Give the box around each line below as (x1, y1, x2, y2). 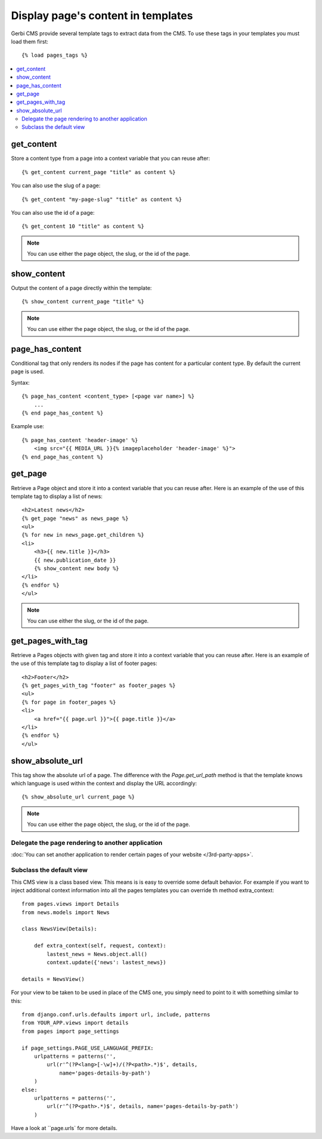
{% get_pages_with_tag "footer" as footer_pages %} (21, 682, 176, 689)
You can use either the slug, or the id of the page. (27, 617, 149, 624)
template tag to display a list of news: (11, 493, 103, 500)
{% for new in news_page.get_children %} (21, 531, 144, 538)
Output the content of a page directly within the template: (11, 284, 152, 292)
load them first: (11, 38, 49, 45)
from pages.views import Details (21, 900, 119, 908)
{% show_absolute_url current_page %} (21, 794, 135, 800)
